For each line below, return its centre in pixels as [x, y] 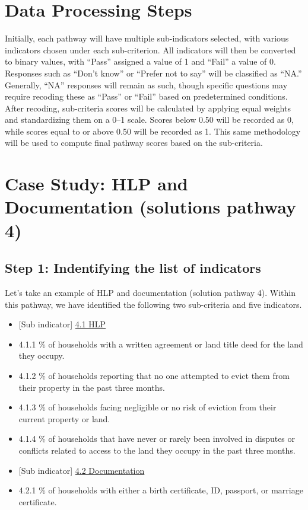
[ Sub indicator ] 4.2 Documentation [82, 470]
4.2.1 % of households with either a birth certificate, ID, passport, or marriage [161, 490]
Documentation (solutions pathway [151, 207]
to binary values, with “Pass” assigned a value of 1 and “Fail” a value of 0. [140, 61]
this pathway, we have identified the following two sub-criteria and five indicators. [153, 304]
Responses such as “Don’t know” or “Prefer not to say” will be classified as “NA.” [153, 73]
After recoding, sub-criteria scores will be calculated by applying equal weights [148, 108]
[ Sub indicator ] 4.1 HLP [62, 324]
